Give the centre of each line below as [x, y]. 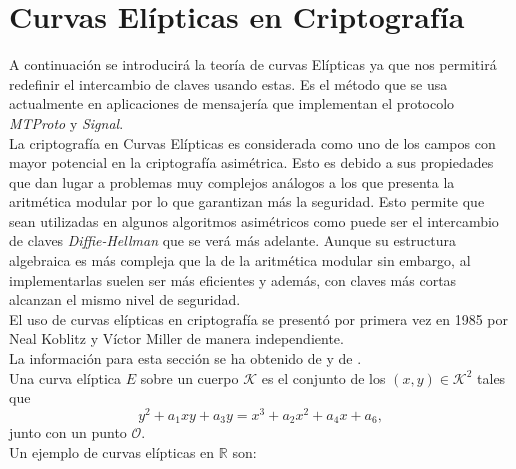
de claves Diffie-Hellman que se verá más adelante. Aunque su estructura [232, 240]
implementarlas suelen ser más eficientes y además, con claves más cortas [233, 279]
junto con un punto [68, 432]
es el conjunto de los [323, 377]
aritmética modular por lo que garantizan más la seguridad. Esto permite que [247, 201]
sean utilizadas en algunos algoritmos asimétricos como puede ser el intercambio [254, 220]
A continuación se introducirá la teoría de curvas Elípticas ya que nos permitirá [253, 64]
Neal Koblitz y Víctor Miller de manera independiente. [176, 338]
